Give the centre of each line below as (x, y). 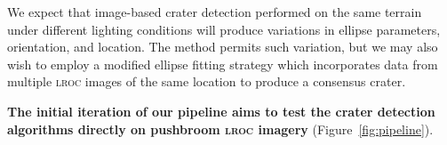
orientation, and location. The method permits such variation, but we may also (223, 47)
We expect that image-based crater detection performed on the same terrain (215, 12)
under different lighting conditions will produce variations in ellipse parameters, (224, 29)
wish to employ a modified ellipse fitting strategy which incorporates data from (223, 64)
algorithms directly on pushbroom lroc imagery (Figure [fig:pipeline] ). (220, 129)
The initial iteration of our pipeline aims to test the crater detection (221, 111)
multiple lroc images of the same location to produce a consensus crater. (207, 81)
